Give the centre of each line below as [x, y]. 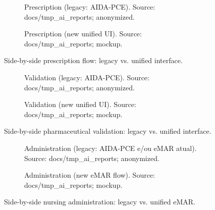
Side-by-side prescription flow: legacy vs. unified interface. [93, 60]
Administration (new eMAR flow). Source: [90, 175]
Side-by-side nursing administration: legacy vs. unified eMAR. [100, 202]
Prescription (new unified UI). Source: [83, 34]
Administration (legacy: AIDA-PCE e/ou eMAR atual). [111, 148]
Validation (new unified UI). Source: [80, 104]
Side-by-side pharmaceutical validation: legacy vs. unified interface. [108, 131]
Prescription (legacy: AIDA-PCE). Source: [90, 7]
